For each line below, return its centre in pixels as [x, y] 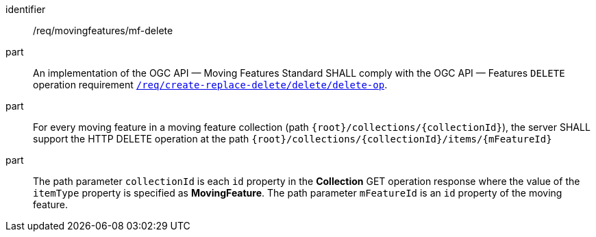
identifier [26, 9]
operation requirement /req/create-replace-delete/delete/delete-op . [210, 85]
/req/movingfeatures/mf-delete [103, 30]
